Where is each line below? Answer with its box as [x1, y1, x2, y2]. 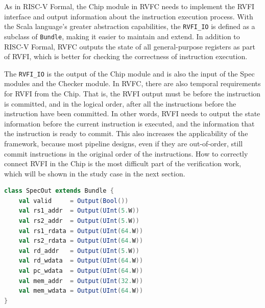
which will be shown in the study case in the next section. [4, 168, 185, 178]
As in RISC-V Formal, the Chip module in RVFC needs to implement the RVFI [4, 1, 255, 11]
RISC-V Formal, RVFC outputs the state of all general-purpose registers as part [4, 41, 255, 52]
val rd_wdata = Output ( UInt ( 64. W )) [18, 257, 143, 265]
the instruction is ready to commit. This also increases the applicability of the [4, 128, 248, 139]
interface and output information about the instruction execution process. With [4, 11, 253, 21]
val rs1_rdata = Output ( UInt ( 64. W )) [18, 227, 143, 235]
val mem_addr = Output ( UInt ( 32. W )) [18, 277, 143, 285]
